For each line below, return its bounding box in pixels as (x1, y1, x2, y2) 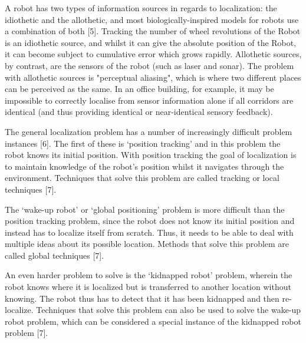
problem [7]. (5, 326, 48, 339)
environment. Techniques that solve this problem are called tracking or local (5, 171, 279, 184)
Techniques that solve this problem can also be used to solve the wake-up (36, 304, 301, 316)
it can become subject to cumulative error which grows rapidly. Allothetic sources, (5, 48, 302, 60)
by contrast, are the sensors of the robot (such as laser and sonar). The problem (5, 59, 294, 71)
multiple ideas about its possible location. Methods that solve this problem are (5, 238, 289, 250)
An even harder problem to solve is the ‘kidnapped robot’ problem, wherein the (5, 269, 292, 281)
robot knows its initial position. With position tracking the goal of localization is (5, 149, 297, 161)
